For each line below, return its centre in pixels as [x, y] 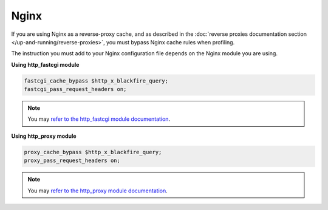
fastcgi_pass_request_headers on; [75, 89]
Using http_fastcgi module [45, 64]
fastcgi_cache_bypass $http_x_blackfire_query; [96, 81]
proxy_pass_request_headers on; [72, 161]
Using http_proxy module [44, 136]
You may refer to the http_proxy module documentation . [97, 191]
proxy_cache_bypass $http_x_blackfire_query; [93, 152]
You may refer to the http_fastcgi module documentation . [99, 119]
